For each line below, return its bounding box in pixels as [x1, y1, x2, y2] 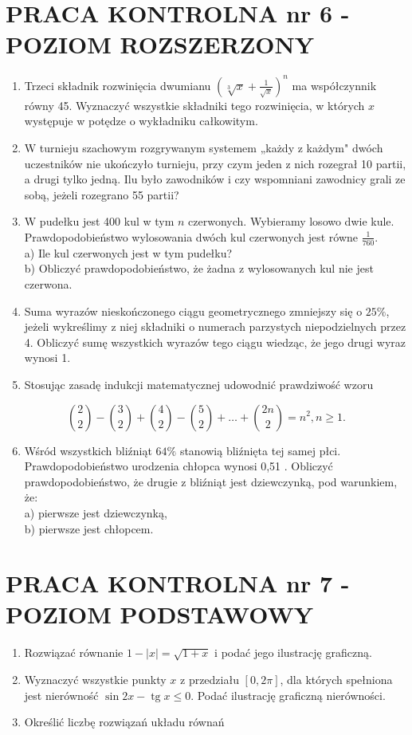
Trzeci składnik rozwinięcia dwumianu [24, 77, 211, 93]
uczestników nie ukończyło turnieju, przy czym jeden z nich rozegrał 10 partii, [24, 155, 406, 171]
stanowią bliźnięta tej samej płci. [179, 442, 341, 458]
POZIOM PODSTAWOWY [6, 598, 314, 631]
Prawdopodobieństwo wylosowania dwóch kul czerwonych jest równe [24, 228, 358, 245]
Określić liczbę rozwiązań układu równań [24, 713, 225, 730]
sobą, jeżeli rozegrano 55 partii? [24, 186, 179, 202]
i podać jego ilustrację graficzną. [214, 644, 372, 661]
